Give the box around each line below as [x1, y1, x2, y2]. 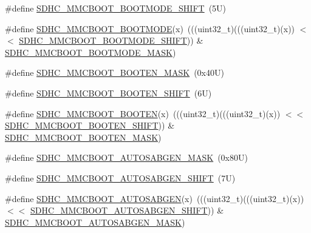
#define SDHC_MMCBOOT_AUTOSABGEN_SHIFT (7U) [5, 171, 236, 184]
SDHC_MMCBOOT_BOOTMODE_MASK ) [5, 46, 176, 58]
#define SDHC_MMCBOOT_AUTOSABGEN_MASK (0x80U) [5, 151, 248, 164]
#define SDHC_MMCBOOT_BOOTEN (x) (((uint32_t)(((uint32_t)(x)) [5, 107, 281, 120]
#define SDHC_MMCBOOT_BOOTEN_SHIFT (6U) [5, 86, 212, 99]
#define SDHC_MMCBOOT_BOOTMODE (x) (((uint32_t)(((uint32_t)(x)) [5, 22, 295, 35]
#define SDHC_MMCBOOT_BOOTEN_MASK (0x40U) [5, 66, 224, 79]
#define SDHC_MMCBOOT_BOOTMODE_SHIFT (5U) [5, 2, 227, 14]
